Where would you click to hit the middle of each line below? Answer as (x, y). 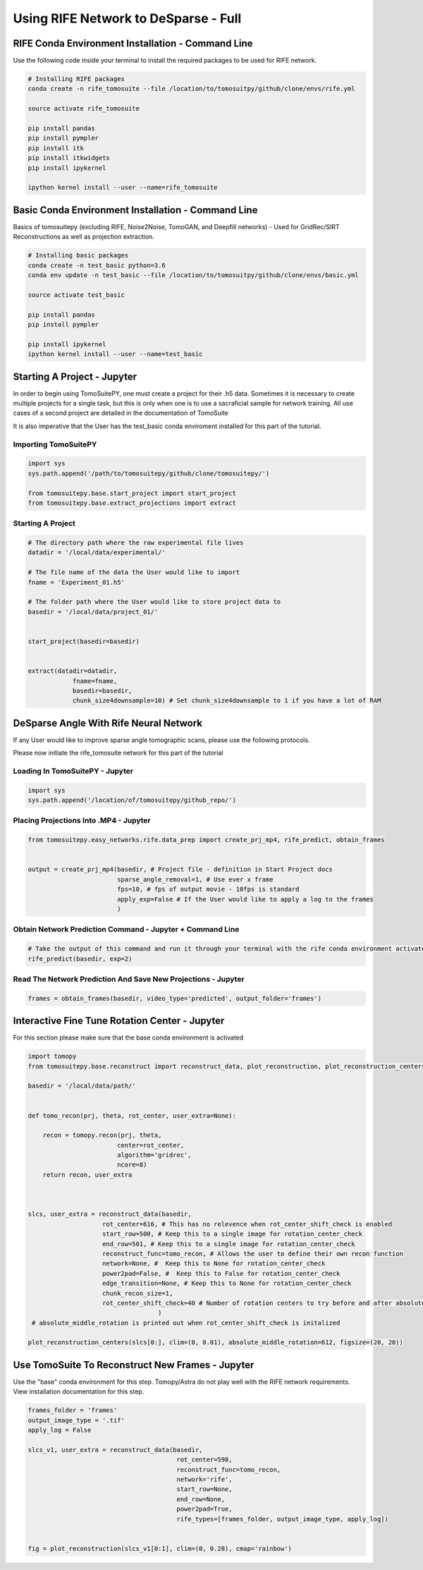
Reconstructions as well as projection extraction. (84, 237)
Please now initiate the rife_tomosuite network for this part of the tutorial (118, 753)
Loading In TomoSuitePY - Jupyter (73, 771)
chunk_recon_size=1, (138, 1293)
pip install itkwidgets (69, 158)
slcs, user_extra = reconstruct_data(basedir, (110, 1214)
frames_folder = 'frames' (73, 1410)
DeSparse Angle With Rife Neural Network (108, 723)
